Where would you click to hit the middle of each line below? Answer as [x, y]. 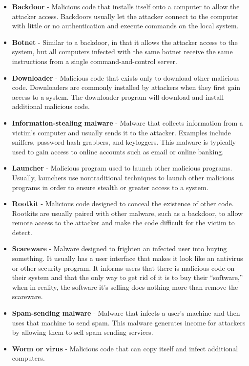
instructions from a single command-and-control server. [94, 61]
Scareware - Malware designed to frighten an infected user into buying [119, 248]
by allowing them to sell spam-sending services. [83, 332]
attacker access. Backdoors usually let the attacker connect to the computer [125, 16]
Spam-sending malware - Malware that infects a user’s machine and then [126, 313]
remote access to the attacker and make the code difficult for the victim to [123, 223]
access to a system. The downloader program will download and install [118, 97]
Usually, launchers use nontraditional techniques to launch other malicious [123, 177]
